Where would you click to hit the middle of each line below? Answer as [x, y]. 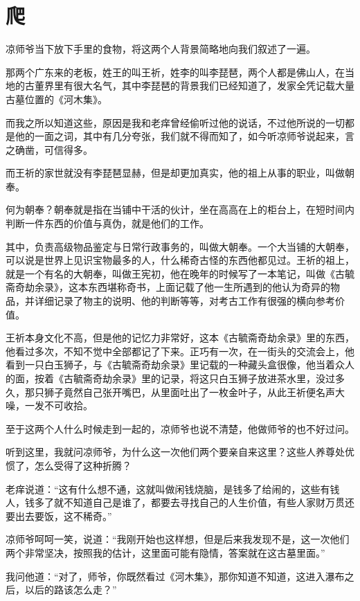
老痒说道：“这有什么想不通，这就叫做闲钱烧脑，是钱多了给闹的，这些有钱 [173, 488]
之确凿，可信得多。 [49, 149]
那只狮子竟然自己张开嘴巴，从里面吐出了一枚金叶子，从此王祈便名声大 [184, 392]
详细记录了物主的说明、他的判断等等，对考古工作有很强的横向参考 [184, 301]
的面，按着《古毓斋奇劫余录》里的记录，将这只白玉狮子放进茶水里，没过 [170, 378]
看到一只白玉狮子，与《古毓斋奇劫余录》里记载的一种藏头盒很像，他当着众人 [180, 365]
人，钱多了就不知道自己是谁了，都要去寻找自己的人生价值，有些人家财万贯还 [180, 502]
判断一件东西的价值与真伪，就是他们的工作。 [107, 223]
